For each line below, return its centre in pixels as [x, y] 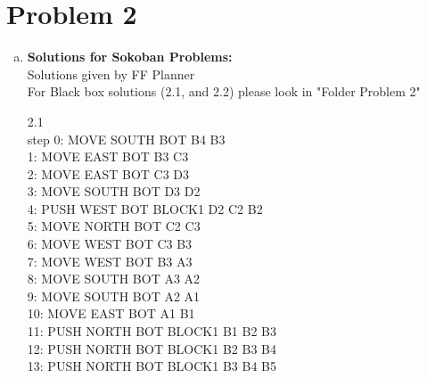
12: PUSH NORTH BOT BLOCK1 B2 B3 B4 [152, 348]
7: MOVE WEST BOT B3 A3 [110, 261]
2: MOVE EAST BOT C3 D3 [108, 173]
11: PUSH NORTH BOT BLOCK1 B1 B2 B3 [152, 331]
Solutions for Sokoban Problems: [130, 57]
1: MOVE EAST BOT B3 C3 [108, 156]
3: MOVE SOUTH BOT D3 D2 [114, 191]
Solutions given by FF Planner [111, 74]
